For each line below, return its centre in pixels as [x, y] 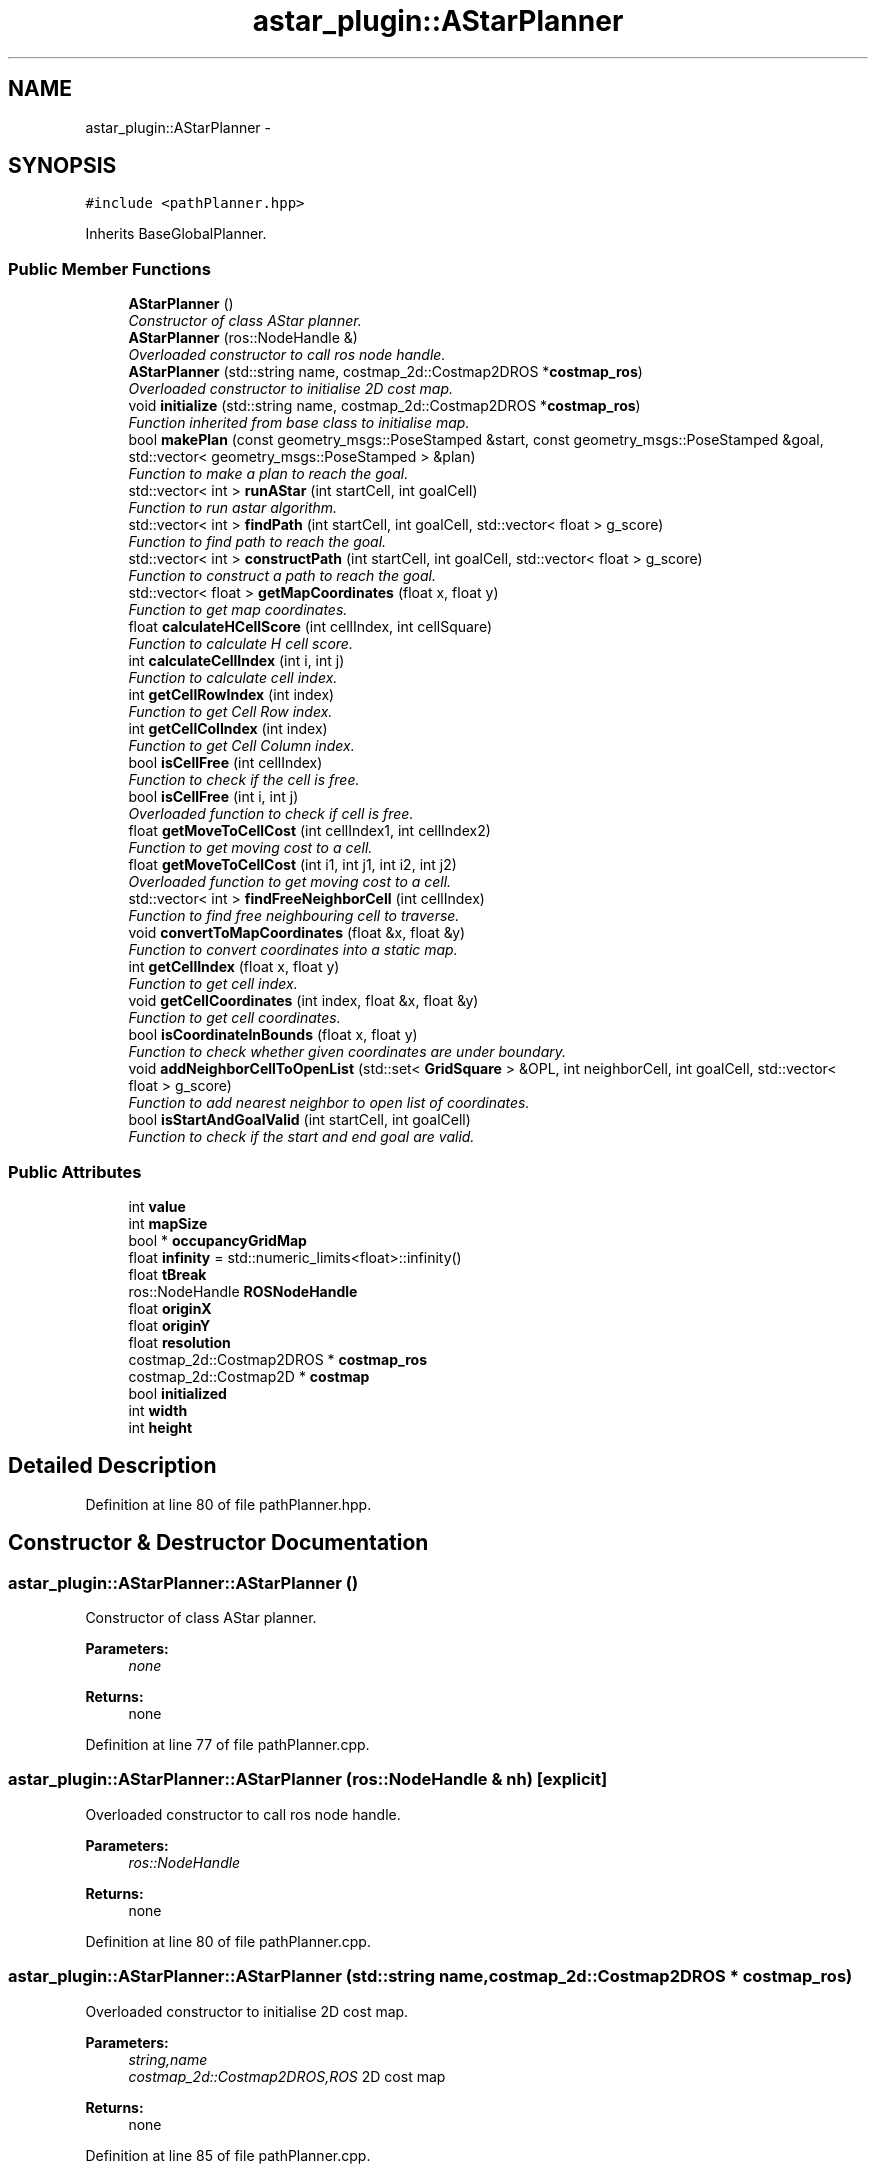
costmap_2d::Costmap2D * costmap [249, 1376]
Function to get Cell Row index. [230, 712]
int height [160, 1427]
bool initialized [177, 1393]
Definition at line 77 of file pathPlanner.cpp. [227, 1744]
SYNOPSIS [62, 166]
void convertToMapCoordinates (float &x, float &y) [297, 933]
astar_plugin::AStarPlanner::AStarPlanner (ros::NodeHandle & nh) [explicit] [308, 1779]
